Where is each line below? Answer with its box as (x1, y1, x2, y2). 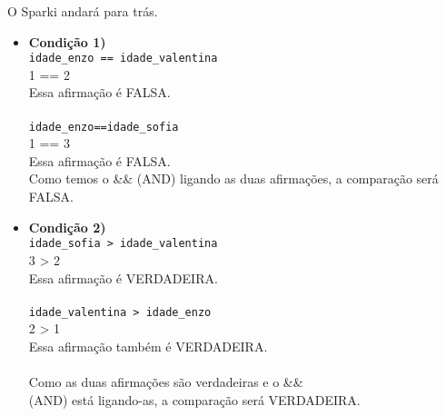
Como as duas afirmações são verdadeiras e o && (28, 372, 303, 391)
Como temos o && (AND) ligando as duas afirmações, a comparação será (28, 169, 439, 188)
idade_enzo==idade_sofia (28, 120, 179, 134)
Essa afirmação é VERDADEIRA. (28, 268, 218, 287)
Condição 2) (28, 217, 106, 236)
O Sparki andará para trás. (7, 2, 158, 20)
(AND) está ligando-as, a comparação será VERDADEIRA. (28, 390, 361, 409)
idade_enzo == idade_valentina (28, 52, 218, 65)
